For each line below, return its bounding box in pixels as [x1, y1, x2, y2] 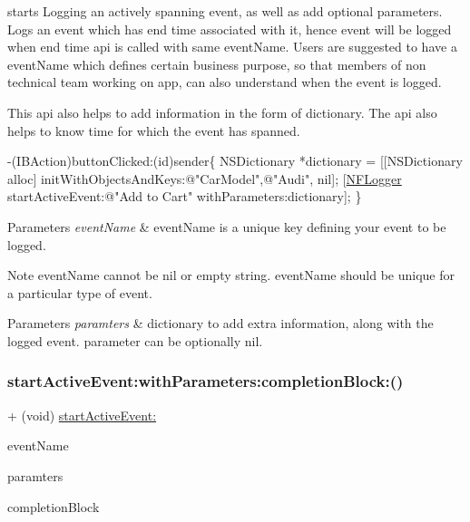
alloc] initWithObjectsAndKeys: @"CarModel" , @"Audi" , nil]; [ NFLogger [7, 169, 402, 188]
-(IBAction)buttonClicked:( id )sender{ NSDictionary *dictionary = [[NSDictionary [7, 151, 463, 170]
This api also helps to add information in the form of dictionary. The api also [7, 102, 437, 121]
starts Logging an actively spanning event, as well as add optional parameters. [7, 2, 443, 20]
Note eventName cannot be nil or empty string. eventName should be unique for [7, 266, 455, 285]
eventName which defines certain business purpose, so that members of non [7, 54, 426, 73]
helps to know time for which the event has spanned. [7, 121, 300, 140]
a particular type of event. [7, 283, 152, 302]
